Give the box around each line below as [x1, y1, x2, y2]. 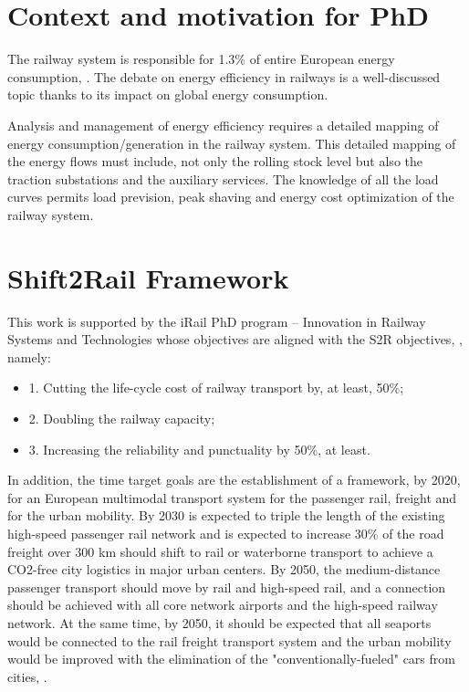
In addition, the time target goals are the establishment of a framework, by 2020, [7, 470, 461, 489]
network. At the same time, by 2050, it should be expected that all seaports [7, 613, 432, 632]
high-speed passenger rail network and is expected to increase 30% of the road [7, 523, 444, 542]
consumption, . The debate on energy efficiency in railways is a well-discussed [7, 67, 441, 86]
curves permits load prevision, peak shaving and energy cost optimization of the [7, 187, 454, 206]
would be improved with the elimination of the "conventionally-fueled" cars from [7, 649, 455, 668]
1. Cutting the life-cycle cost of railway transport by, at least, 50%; [28, 378, 404, 397]
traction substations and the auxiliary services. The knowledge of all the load [7, 169, 439, 188]
